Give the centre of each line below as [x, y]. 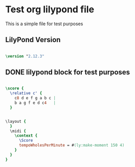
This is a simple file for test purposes [44, 24]
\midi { [18, 131]
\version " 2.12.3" [25, 56]
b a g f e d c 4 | [35, 103]
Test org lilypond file [50, 10]
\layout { [16, 121]
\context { [26, 136]
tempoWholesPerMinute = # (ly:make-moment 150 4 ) [72, 145]
